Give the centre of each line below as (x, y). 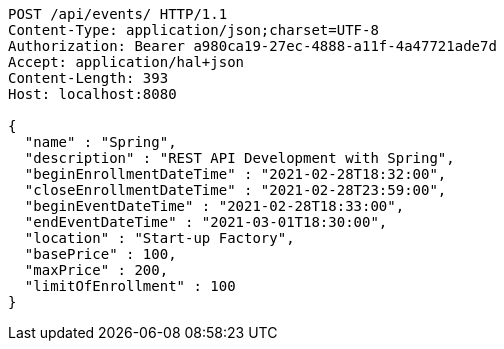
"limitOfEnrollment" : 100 (130, 286)
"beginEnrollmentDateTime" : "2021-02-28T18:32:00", (235, 174)
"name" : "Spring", (100, 142)
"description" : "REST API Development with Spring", (239, 158)
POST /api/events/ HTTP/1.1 (118, 14)
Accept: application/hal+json (126, 62)
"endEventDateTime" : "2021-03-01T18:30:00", (206, 222)
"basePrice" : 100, (100, 254)
